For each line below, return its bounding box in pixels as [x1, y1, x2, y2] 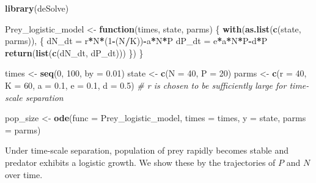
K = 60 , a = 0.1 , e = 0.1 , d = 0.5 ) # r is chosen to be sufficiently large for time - [5, 78, 309, 91]
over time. [5, 168, 43, 181]
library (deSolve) [5, 2, 69, 14]
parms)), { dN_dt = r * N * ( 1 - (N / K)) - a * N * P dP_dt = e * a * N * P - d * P [5, 34, 268, 47]
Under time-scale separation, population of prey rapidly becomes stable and [5, 144, 289, 157]
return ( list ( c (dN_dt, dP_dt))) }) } [5, 46, 144, 59]
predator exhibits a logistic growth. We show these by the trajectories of [5, 155, 276, 168]
